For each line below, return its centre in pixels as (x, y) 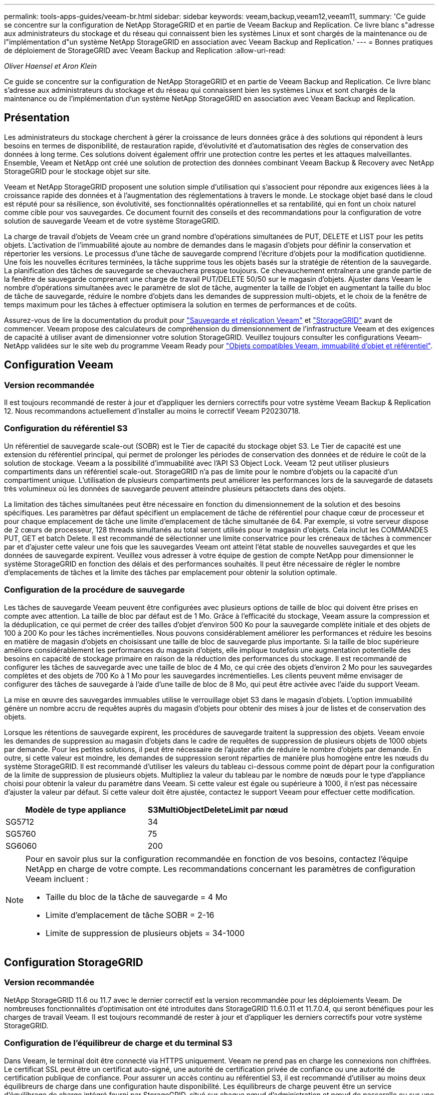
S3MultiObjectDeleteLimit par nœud (218, 809)
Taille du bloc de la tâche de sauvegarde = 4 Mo (137, 897)
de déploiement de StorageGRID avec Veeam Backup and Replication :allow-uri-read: (145, 50)
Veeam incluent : (57, 879)
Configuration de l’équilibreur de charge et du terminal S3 (118, 1043)
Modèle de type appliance (76, 809)
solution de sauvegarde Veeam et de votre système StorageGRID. (112, 221)
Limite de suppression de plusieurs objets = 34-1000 (145, 933)
